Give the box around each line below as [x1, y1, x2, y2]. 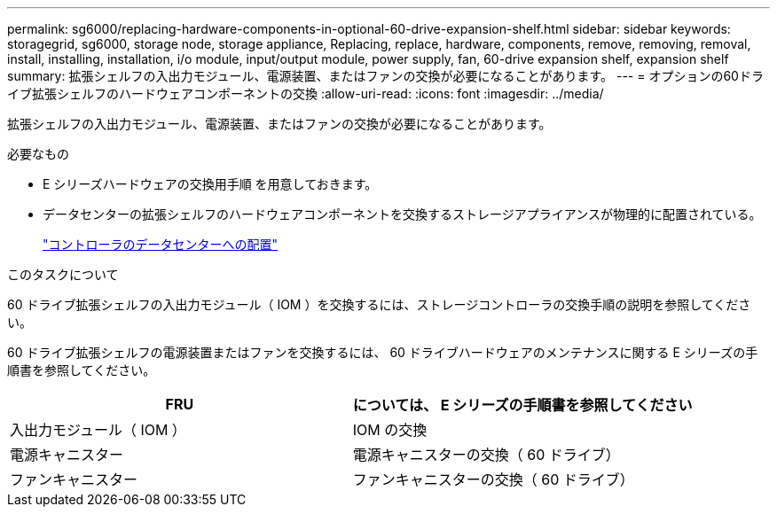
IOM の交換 [352, 421, 428, 439]
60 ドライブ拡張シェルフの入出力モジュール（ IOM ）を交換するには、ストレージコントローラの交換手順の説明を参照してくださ [7, 297, 751, 312]
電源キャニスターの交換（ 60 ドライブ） [352, 446, 620, 463]
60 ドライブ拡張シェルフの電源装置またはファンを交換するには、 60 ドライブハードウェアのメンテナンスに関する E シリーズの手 [7, 345, 758, 360]
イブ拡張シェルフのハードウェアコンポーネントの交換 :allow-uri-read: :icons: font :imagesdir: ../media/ [7, 86, 604, 101]
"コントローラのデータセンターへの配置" [43, 237, 279, 252]
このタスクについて [7, 267, 119, 282]
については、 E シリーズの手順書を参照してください [352, 396, 693, 414]
